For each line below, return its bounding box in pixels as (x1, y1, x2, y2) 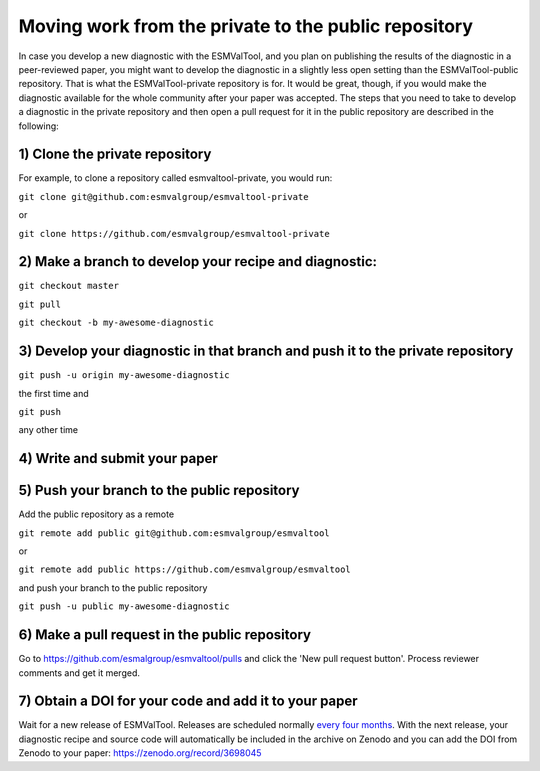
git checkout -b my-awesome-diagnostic (18, 317, 214, 329)
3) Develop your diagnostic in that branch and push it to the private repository (18, 343, 514, 360)
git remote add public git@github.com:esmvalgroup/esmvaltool (18, 527, 330, 539)
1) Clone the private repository (18, 146, 212, 163)
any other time (18, 424, 79, 436)
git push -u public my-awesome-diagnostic (18, 601, 230, 612)
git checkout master (18, 280, 120, 292)
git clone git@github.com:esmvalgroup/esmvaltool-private (18, 191, 309, 202)
